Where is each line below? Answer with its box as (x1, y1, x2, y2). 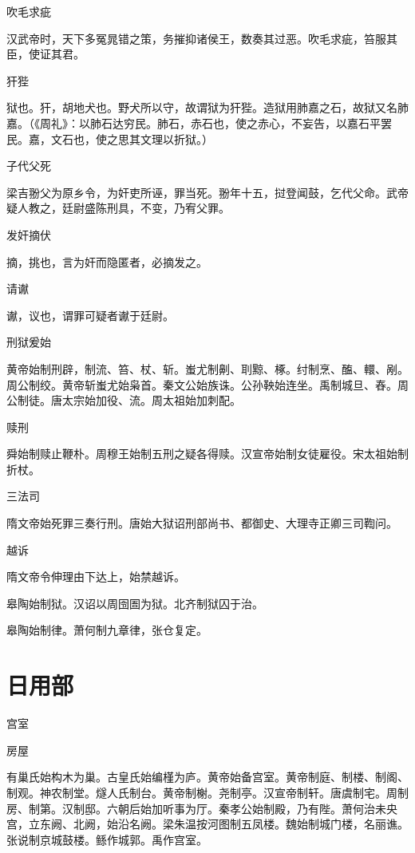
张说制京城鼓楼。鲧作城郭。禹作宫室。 (6, 831, 207, 847)
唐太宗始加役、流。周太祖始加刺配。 (50, 392, 241, 409)
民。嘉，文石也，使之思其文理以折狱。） (6, 130, 213, 147)
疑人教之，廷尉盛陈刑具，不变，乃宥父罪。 (6, 199, 230, 216)
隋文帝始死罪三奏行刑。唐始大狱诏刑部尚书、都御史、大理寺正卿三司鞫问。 (6, 515, 397, 531)
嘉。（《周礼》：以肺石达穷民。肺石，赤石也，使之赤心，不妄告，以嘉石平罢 (6, 114, 392, 131)
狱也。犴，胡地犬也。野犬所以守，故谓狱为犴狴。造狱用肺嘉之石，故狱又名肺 (6, 99, 409, 116)
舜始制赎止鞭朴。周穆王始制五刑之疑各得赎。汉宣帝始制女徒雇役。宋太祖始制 (6, 445, 409, 462)
